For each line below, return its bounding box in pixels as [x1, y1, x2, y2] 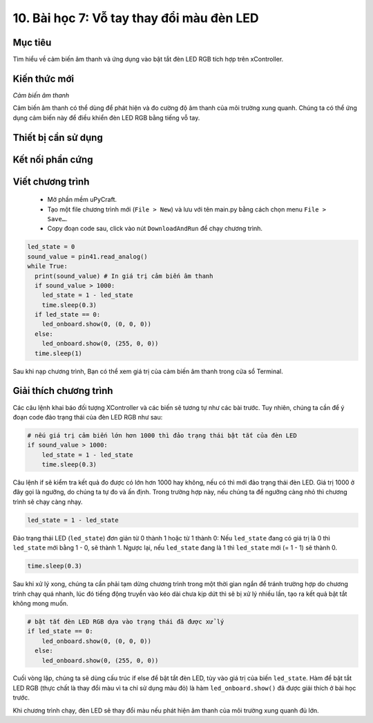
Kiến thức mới [12, 73, 75, 84]
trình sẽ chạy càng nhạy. [12, 498, 83, 506]
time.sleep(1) [35, 349, 83, 357]
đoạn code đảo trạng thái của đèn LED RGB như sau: [12, 413, 163, 421]
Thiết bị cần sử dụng [12, 131, 103, 143]
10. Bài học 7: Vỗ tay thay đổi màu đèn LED [12, 10, 259, 26]
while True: [27, 263, 68, 270]
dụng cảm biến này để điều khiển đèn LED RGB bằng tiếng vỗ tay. [12, 113, 200, 122]
